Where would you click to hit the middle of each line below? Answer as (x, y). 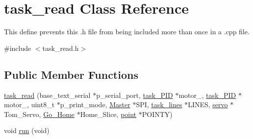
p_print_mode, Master (95, 104)
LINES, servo (208, 104)
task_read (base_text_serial (47, 95)
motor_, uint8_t (29, 104)
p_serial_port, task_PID (135, 95)
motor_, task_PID (207, 95)
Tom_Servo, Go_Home (39, 114)
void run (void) (27, 130)
